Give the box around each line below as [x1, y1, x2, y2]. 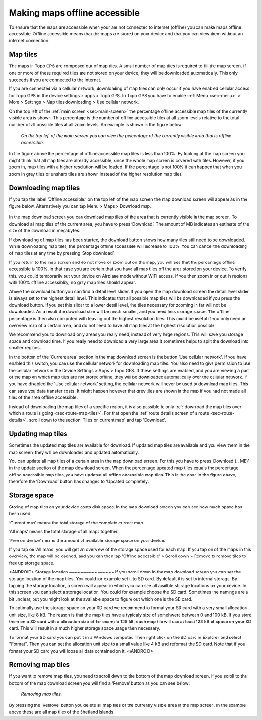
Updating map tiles [9, 430, 67, 438]
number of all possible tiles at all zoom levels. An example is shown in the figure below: [9, 122, 183, 128]
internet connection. [9, 38, 49, 44]
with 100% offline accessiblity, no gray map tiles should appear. [9, 279, 136, 285]
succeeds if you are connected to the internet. [9, 77, 102, 82]
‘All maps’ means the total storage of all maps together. [9, 529, 119, 535]
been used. [9, 511, 32, 517]
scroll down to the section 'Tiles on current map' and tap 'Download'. [29, 417, 167, 423]
